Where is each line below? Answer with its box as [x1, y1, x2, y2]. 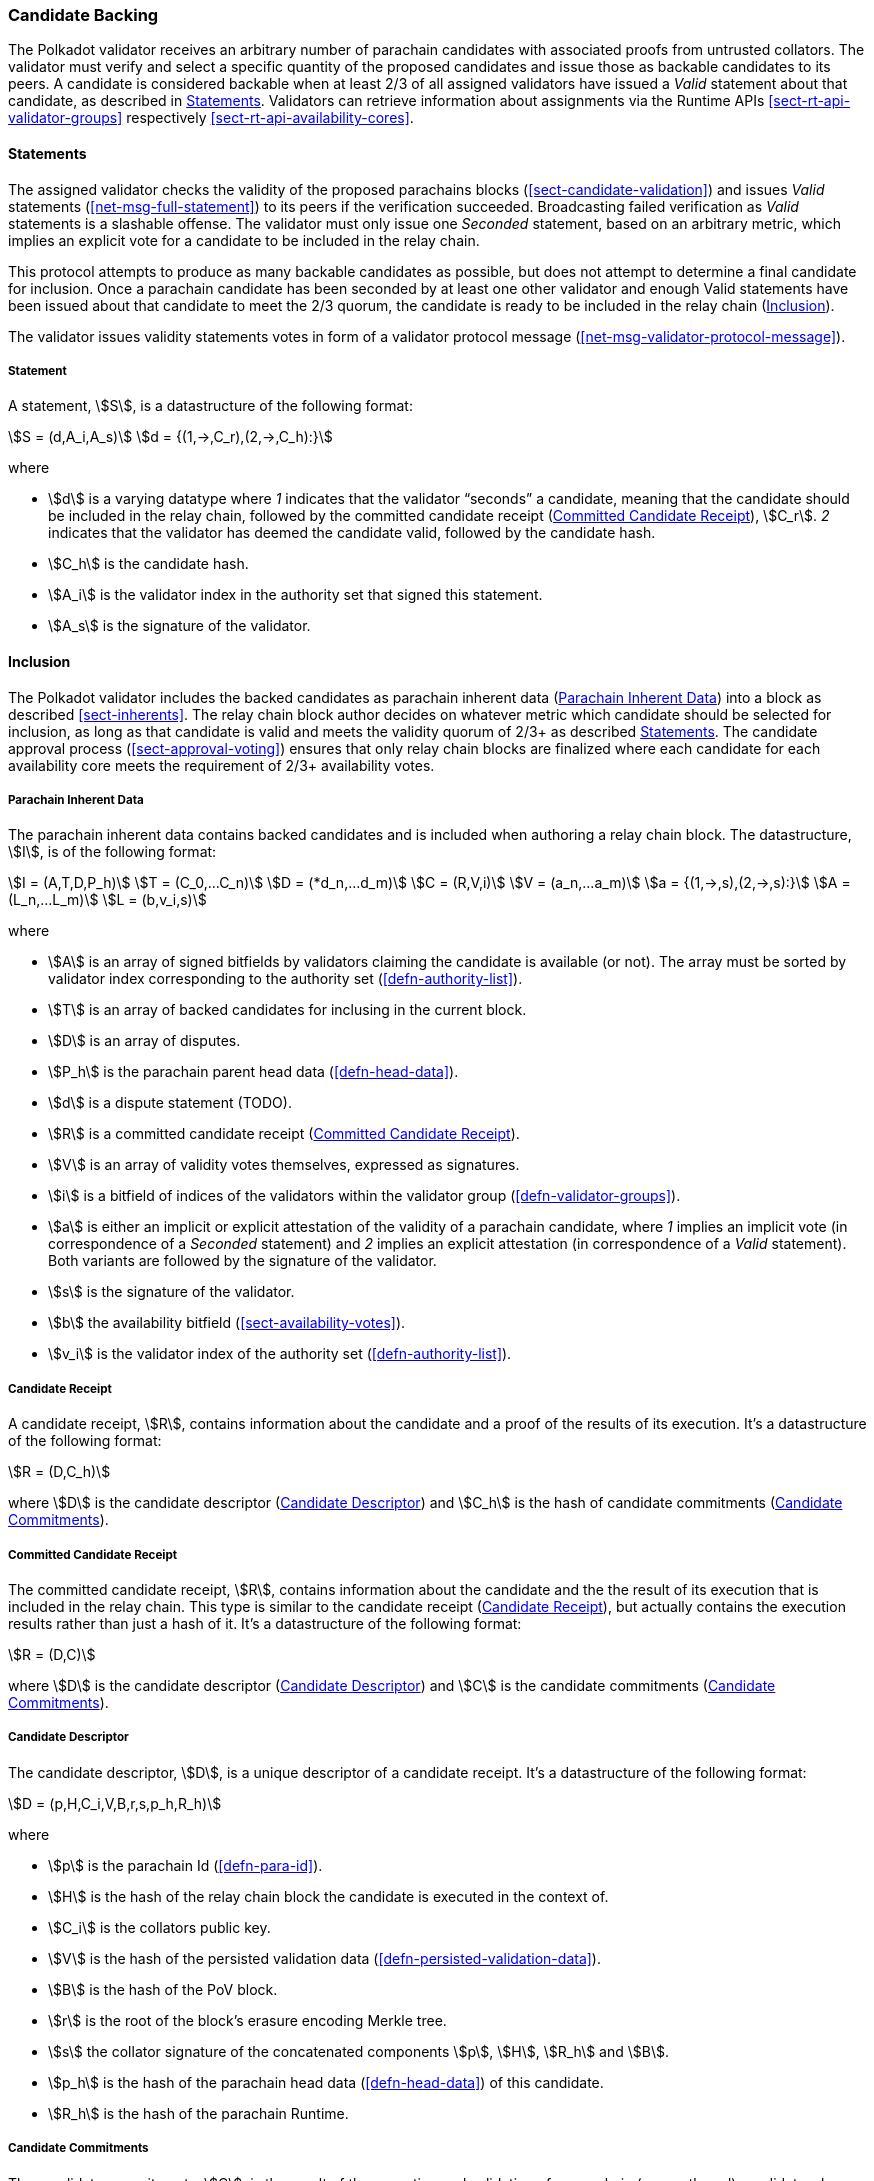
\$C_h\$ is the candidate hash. [48, 555, 249, 573]
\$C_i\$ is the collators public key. [48, 1918, 271, 1936]
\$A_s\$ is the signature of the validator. [48, 617, 311, 635]
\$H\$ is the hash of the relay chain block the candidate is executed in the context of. [48, 1887, 609, 1905]
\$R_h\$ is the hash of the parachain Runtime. [48, 2104, 349, 2122]
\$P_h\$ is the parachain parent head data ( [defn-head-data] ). [48, 1063, 459, 1081]
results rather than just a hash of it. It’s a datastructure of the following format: [8, 1614, 522, 1632]
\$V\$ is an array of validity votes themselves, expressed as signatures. [48, 1156, 520, 1174]
